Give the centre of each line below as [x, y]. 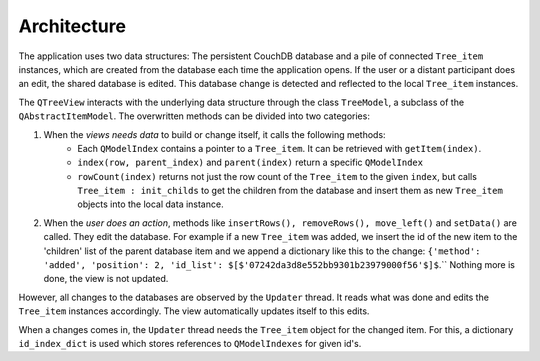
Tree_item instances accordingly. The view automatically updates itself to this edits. [194, 311]
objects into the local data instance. [150, 204]
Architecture [72, 26]
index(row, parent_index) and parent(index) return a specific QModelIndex [250, 162]
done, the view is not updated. [106, 279]
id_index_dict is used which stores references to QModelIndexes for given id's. [190, 343]
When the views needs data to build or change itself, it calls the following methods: [214, 134]
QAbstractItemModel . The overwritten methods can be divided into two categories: [194, 116]
